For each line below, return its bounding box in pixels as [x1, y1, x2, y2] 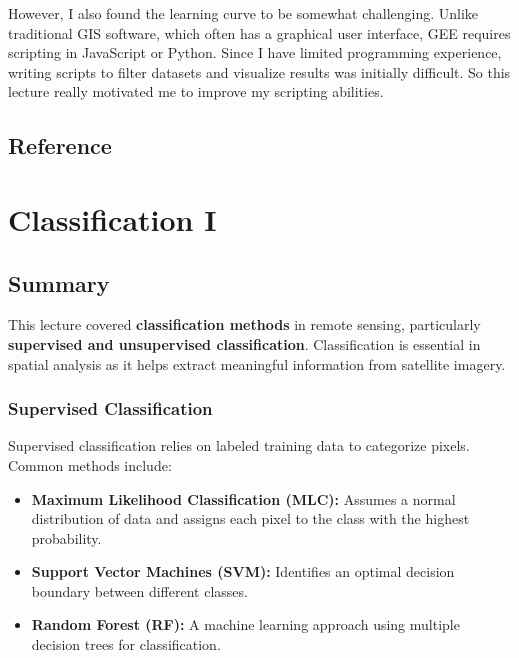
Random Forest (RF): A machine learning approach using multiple [31, 614, 460, 635]
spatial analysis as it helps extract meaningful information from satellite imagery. [8, 353, 506, 374]
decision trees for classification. [31, 634, 221, 655]
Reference [8, 130, 112, 161]
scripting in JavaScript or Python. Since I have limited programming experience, [8, 42, 502, 63]
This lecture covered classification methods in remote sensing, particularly [8, 314, 481, 335]
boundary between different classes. [31, 580, 248, 601]
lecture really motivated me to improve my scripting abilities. [8, 81, 384, 102]
